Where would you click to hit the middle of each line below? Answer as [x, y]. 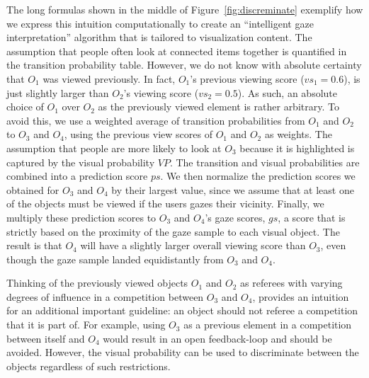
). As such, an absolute [287, 92]
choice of [25, 107]
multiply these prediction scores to [81, 217]
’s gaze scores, [235, 217]
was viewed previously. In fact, [109, 78]
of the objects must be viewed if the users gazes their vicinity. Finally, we [165, 204]
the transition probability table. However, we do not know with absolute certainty [184, 65]
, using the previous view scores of [138, 134]
